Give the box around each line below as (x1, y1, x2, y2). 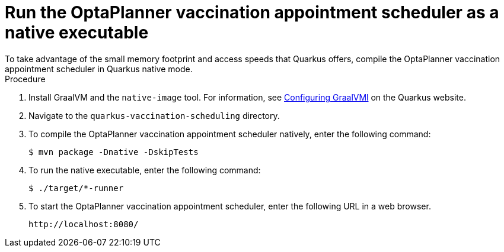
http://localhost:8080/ (28, 219, 139, 229)
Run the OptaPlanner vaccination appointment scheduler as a (5, 2, 499, 22)
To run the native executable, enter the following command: (28, 164, 261, 175)
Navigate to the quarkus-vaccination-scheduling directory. (28, 110, 280, 121)
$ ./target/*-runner (28, 183, 124, 193)
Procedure (5, 73, 46, 84)
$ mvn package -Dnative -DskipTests (28, 147, 199, 157)
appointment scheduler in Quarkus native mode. (5, 63, 193, 74)
